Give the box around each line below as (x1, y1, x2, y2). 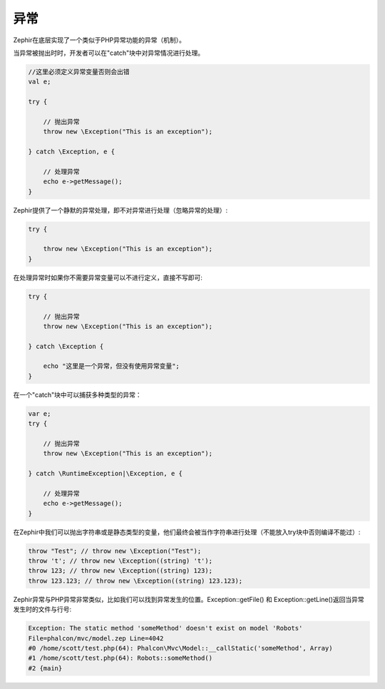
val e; (28, 78, 51, 86)
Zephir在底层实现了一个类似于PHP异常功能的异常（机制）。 (13, 36, 185, 44)
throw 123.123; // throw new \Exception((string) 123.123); (28, 576, 243, 585)
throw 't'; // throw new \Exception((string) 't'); (28, 557, 213, 565)
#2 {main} (28, 664, 63, 672)
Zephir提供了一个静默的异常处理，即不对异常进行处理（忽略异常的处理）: (13, 205, 228, 214)
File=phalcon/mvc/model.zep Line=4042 (28, 634, 164, 642)
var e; (28, 409, 51, 417)
